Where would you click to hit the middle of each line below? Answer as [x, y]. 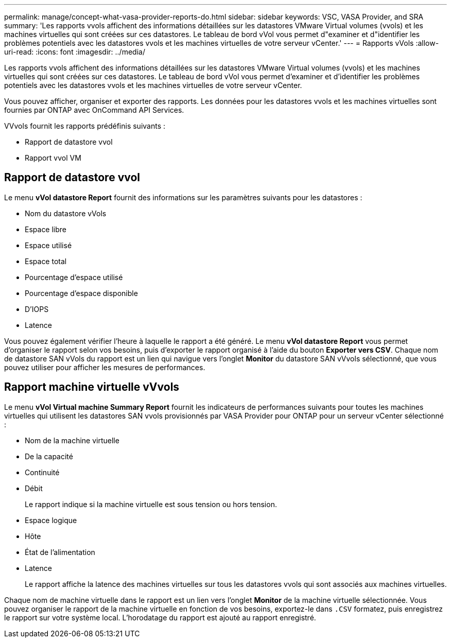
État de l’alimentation [60, 552]
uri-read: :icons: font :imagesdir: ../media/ [75, 52]
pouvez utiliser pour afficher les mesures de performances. [105, 367]
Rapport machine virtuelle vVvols [92, 387]
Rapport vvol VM [53, 158]
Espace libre [46, 229]
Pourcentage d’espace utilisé [74, 277]
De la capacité [49, 456]
